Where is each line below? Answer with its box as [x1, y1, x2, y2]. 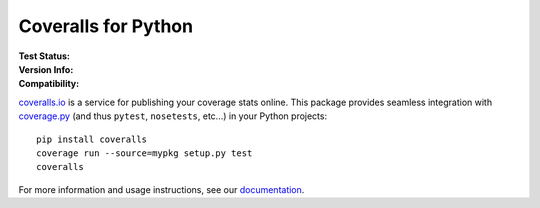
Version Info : [18, 63, 74, 75]
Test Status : [18, 50, 70, 62]
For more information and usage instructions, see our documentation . [18, 183, 305, 195]
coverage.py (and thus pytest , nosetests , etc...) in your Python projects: [18, 110, 328, 122]
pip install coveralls [36, 133, 148, 145]
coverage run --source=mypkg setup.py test [36, 147, 253, 159]
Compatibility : [18, 78, 80, 90]
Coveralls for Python [18, 15, 194, 37]
